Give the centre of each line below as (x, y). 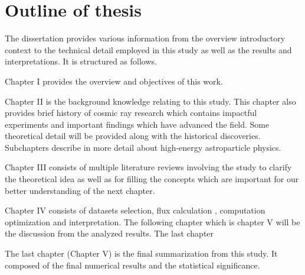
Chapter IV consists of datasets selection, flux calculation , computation (135, 210)
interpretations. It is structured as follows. (81, 61)
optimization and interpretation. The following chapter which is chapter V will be (152, 221)
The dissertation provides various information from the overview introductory (145, 38)
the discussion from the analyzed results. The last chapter (109, 233)
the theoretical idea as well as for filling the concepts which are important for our (152, 179)
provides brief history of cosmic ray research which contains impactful (131, 113)
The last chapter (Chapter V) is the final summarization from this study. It (141, 253)
